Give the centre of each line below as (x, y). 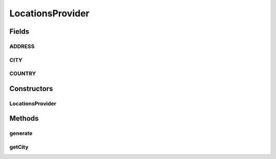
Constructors (31, 89)
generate (21, 133)
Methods (24, 118)
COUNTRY (23, 74)
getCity (19, 147)
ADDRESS (22, 46)
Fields (19, 31)
